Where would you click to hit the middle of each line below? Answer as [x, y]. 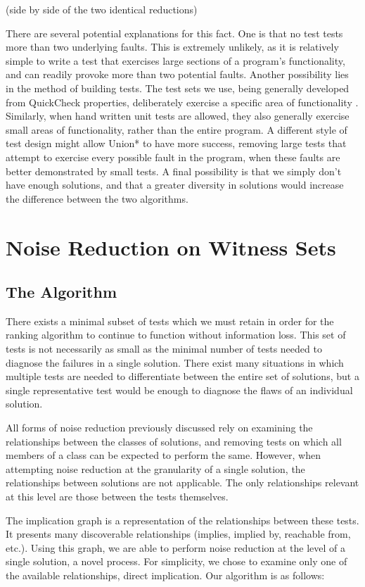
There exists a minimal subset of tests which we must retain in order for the [170, 321]
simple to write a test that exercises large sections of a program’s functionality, [175, 60]
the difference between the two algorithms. [97, 198]
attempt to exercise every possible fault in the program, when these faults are [173, 157]
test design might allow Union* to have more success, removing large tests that [176, 143]
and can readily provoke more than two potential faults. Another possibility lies [177, 74]
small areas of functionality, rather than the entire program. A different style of [177, 129]
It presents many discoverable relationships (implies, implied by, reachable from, [178, 534]
